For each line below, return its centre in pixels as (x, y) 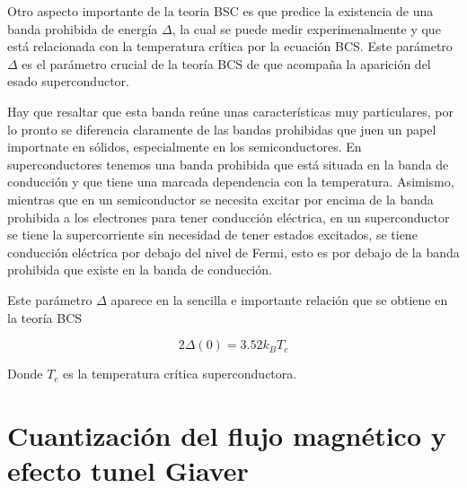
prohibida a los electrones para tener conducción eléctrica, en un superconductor (229, 217)
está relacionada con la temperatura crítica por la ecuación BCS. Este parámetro (230, 46)
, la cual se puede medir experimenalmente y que (306, 28)
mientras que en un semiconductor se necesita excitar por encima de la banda (220, 199)
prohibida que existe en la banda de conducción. (140, 270)
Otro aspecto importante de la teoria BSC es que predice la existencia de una (220, 11)
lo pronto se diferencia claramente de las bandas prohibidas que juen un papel (222, 129)
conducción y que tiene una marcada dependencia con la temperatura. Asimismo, (231, 182)
